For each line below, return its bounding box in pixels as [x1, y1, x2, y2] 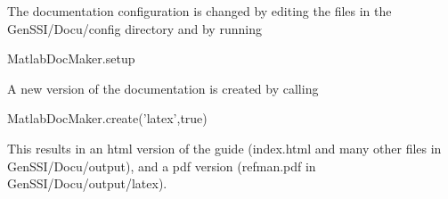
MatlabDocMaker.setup [7, 49, 135, 68]
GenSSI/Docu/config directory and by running [7, 19, 262, 37]
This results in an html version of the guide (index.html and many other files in [7, 138, 442, 157]
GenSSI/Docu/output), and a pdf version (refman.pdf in [7, 156, 316, 175]
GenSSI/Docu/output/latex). [7, 174, 167, 193]
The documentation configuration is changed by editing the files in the [7, 2, 392, 20]
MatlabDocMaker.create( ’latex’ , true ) [7, 109, 208, 128]
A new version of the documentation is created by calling [7, 79, 319, 97]
